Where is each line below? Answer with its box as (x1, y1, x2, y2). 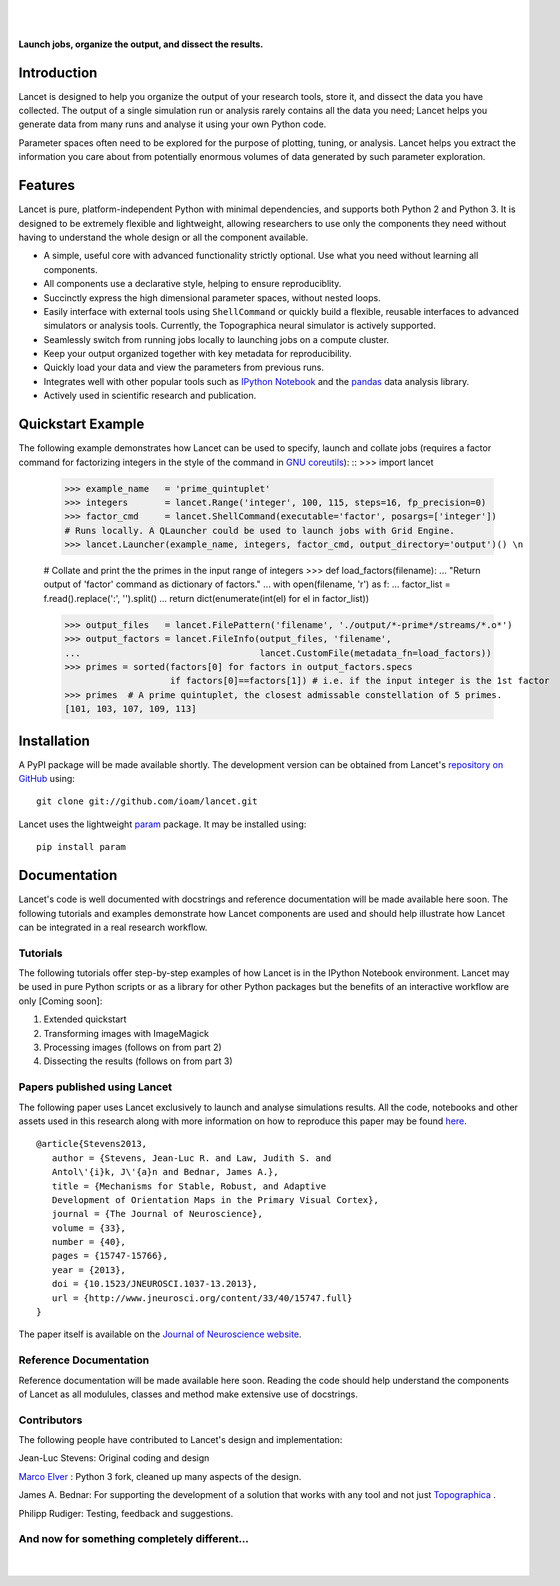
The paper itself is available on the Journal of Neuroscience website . (18, 1328, 302, 1340)
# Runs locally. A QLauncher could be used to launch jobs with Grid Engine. (64, 525, 455, 536)
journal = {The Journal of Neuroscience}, (51, 1208, 264, 1220)
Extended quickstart (43, 1013, 127, 1025)
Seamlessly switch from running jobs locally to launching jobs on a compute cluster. (43, 333, 390, 345)
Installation (18, 732, 90, 749)
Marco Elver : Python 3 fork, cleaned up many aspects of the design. (18, 1470, 302, 1482)
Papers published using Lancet (18, 1080, 173, 1094)
